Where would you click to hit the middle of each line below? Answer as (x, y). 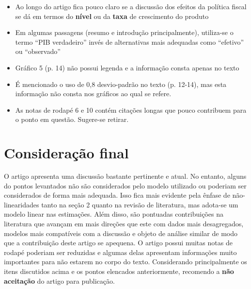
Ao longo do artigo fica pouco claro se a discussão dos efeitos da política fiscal (131, 6)
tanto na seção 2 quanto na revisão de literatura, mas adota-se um (140, 204)
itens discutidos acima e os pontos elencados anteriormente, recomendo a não (119, 271)
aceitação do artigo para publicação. (59, 280)
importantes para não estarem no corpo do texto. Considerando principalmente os (125, 262)
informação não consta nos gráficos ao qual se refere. (93, 93)
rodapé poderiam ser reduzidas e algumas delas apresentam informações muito (120, 252)
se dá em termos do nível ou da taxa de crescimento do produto (112, 16)
